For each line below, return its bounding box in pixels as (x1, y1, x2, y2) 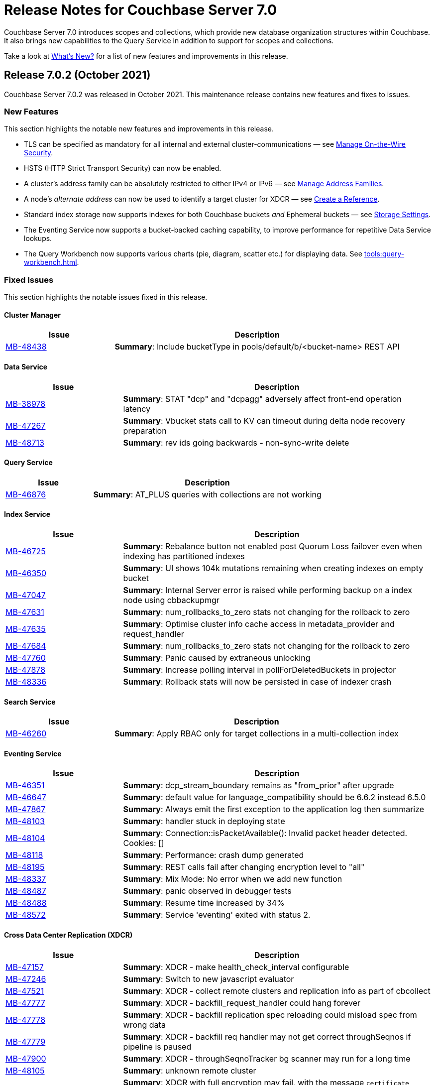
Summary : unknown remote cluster (123, 1065, 256, 1076)
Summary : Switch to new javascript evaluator (123, 973, 294, 984)
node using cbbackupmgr (123, 595, 219, 605)
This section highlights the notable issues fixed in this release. (4, 293, 208, 302)
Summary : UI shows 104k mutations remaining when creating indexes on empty (123, 563, 424, 573)
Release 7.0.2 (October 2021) (4, 69, 151, 82)
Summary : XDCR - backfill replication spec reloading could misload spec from (123, 1009, 417, 1020)
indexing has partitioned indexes (123, 551, 245, 561)
